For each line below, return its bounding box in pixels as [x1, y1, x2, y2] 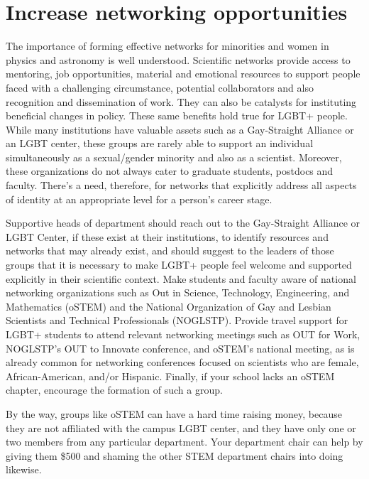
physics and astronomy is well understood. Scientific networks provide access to [6, 52, 351, 67]
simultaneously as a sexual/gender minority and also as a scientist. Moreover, [6, 149, 342, 164]
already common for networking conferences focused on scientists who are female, [6, 355, 359, 370]
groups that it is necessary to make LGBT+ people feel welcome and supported [6, 257, 352, 272]
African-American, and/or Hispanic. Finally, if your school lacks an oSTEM [6, 368, 335, 383]
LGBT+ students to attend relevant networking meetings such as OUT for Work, [6, 327, 360, 341]
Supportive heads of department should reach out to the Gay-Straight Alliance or [6, 215, 360, 230]
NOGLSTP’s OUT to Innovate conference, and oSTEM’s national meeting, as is [6, 340, 355, 355]
